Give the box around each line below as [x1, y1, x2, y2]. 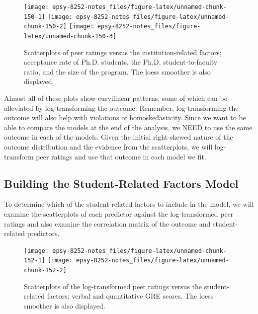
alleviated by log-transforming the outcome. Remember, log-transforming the [4, 102, 239, 113]
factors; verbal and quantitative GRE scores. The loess [47, 291, 214, 301]
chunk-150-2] [24, 23, 67, 30]
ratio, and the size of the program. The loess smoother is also [24, 66, 211, 77]
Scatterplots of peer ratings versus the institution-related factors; [24, 47, 222, 57]
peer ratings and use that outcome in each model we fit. [36, 151, 206, 161]
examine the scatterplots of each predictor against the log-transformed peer [4, 208, 234, 219]
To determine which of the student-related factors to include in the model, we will [4, 199, 254, 209]
